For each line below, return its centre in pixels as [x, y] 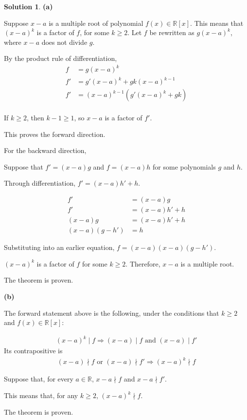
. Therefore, [143, 263]
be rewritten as [172, 32]
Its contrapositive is [33, 351]
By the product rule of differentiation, [61, 58]
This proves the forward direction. [55, 134]
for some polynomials [184, 166]
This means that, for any [41, 395]
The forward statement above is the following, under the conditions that [112, 313]
